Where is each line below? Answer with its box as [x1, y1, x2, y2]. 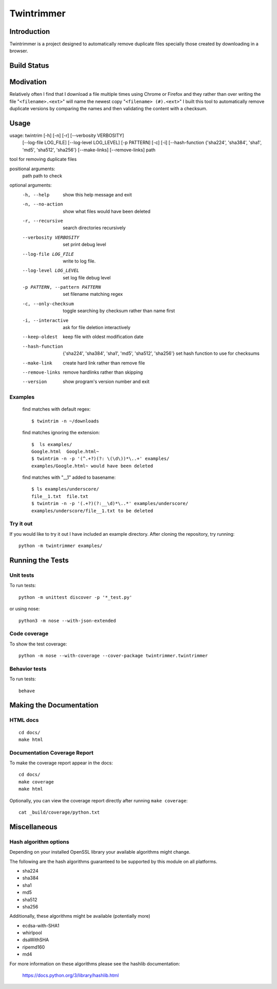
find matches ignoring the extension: [22, 430, 100, 436]
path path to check [22, 173, 63, 179]
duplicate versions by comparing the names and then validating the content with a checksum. [9, 106, 208, 112]
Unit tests [9, 572, 34, 579]
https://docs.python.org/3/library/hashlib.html [22, 972, 119, 979]
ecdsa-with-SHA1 [22, 922, 60, 929]
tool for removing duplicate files [9, 156, 77, 163]
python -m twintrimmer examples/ [18, 543, 103, 549]
